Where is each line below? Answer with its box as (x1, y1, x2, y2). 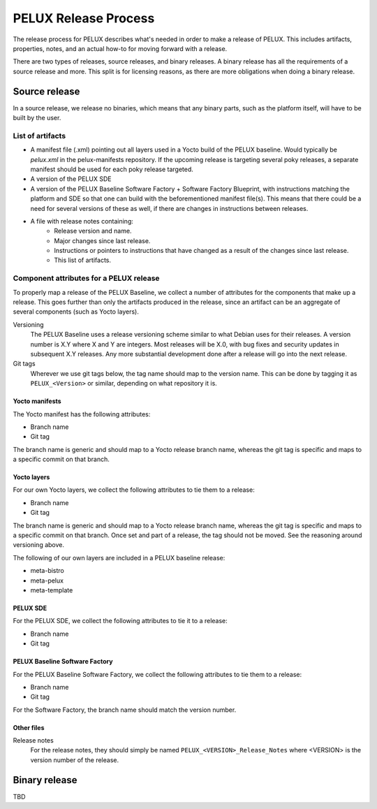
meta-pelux (30, 576, 64, 585)
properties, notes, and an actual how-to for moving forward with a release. (13, 44, 228, 52)
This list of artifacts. (54, 256, 112, 265)
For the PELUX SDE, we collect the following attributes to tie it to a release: (13, 617, 228, 625)
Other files (13, 723, 45, 731)
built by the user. (13, 114, 61, 122)
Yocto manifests (13, 397, 62, 405)
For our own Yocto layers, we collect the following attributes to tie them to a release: (13, 486, 255, 494)
